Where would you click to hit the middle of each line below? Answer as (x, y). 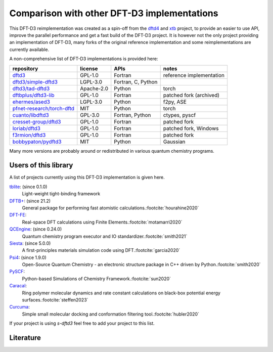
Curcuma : (19, 307)
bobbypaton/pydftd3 (37, 142)
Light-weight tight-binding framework (61, 194)
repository (25, 68)
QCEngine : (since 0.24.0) (36, 229)
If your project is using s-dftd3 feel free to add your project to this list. (82, 323)
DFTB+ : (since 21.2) (30, 201)
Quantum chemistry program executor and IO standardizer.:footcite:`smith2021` (105, 236)
